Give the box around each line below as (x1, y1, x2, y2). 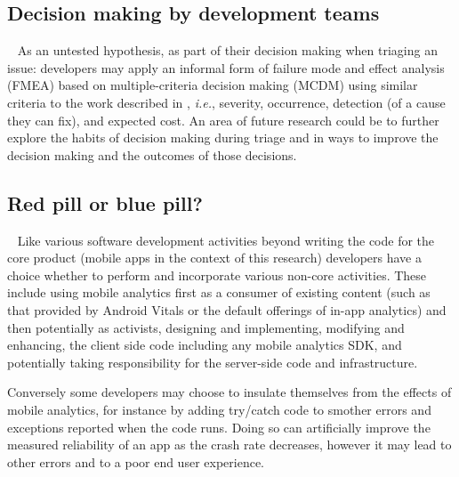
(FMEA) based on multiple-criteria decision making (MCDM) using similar (7, 76, 418, 94)
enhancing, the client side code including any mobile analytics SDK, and (7, 336, 402, 354)
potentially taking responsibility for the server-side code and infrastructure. (7, 352, 418, 371)
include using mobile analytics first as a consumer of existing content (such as (7, 283, 431, 302)
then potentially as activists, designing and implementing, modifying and (7, 318, 405, 336)
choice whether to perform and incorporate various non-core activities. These (7, 265, 427, 284)
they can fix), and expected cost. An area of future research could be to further (7, 110, 439, 129)
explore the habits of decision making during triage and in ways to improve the (7, 128, 439, 147)
